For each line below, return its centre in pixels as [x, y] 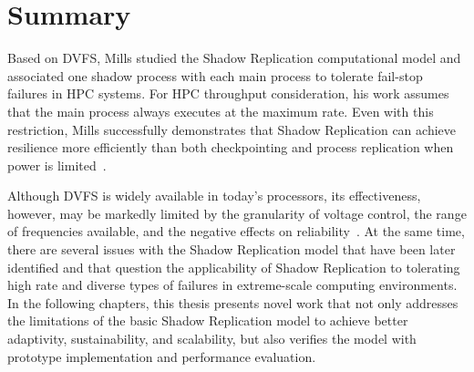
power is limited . [57, 165]
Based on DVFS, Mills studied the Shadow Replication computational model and [234, 58]
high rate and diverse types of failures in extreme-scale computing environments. [232, 285]
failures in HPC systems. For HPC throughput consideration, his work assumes [228, 93]
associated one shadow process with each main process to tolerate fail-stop [215, 75]
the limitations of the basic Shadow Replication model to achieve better [208, 320]
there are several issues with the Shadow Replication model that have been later [232, 249]
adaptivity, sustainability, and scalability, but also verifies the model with [212, 339]
